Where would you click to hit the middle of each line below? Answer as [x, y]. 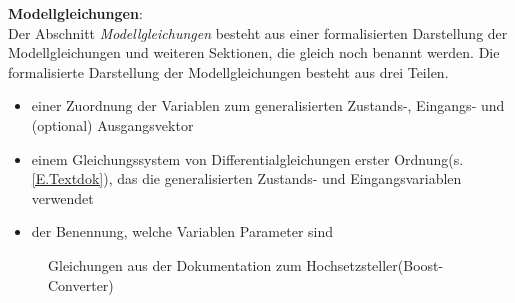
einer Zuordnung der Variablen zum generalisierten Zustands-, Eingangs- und [268, 105]
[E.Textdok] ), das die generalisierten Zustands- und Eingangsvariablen [246, 178]
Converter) [81, 284]
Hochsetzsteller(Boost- [375, 264]
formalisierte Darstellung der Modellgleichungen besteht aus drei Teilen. [228, 71]
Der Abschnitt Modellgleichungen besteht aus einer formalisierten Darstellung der [258, 32]
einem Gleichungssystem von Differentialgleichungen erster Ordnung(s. [247, 158]
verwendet [62, 197]
